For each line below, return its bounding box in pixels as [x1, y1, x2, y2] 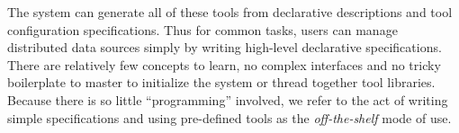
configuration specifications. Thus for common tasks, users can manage [7, 20, 398, 39]
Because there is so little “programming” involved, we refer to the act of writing [7, 90, 448, 109]
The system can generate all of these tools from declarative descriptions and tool [7, 3, 453, 21]
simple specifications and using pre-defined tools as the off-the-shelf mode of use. [7, 108, 452, 127]
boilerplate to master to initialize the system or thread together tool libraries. [7, 73, 436, 92]
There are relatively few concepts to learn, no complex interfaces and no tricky [7, 55, 441, 74]
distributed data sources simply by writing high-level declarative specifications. [7, 38, 442, 57]
